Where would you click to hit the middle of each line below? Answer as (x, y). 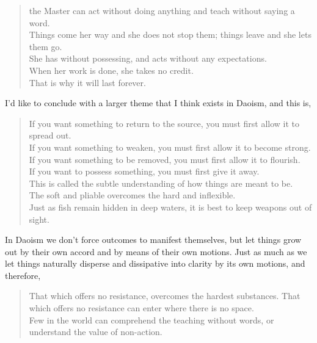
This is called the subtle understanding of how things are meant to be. (161, 183)
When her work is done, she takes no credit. (111, 70)
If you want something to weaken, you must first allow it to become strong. (170, 147)
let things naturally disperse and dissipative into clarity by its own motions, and (155, 263)
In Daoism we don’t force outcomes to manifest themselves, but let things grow (153, 240)
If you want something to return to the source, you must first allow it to (164, 123)
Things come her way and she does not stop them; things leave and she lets (170, 34)
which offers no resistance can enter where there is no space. (141, 308)
